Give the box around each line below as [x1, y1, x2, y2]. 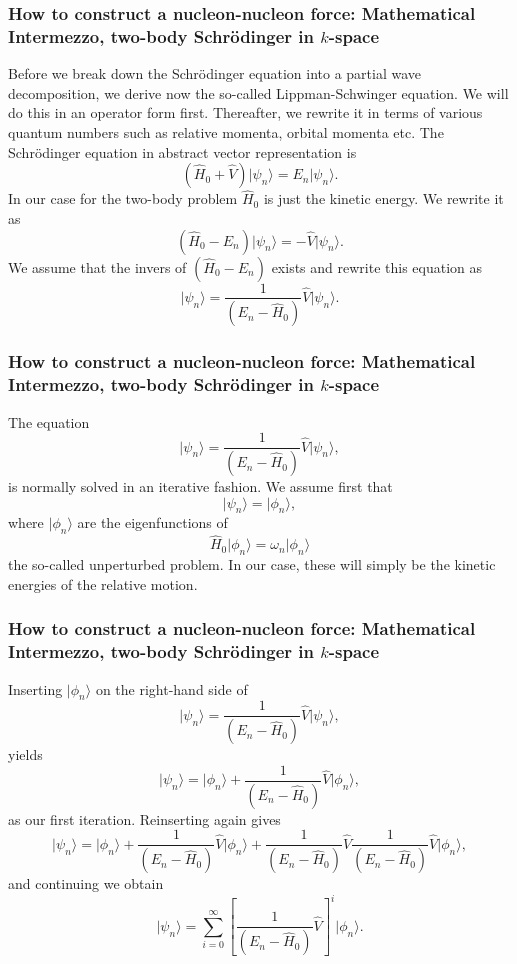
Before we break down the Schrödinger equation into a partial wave [8, 63, 421, 84]
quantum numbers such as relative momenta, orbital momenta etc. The [8, 121, 444, 142]
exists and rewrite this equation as [271, 256, 483, 277]
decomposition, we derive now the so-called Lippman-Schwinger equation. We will [8, 82, 509, 103]
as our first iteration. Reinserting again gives [8, 808, 281, 829]
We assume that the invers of [8, 256, 187, 277]
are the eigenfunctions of [77, 512, 228, 533]
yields [8, 744, 43, 765]
